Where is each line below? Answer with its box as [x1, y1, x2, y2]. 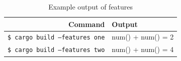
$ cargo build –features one [8, 34, 105, 41]
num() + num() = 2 [112, 31, 174, 42]
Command [68, 18, 105, 29]
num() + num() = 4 [112, 44, 174, 54]
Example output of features [48, 1, 133, 11]
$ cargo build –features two [8, 46, 105, 54]
